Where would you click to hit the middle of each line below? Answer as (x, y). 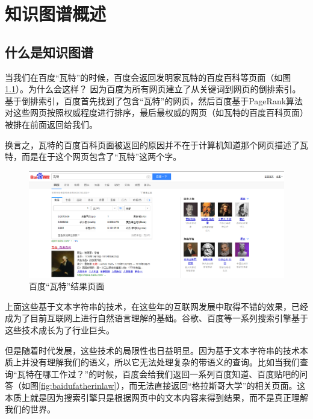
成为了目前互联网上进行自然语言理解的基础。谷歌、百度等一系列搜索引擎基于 (156, 318)
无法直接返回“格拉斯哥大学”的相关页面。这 (222, 386)
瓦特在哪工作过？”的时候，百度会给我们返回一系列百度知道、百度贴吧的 (158, 373)
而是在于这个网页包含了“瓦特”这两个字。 (101, 156)
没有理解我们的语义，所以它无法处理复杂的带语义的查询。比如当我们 (165, 362)
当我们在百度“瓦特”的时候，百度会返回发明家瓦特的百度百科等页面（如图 (148, 77)
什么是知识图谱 (49, 52)
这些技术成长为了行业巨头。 (60, 329)
